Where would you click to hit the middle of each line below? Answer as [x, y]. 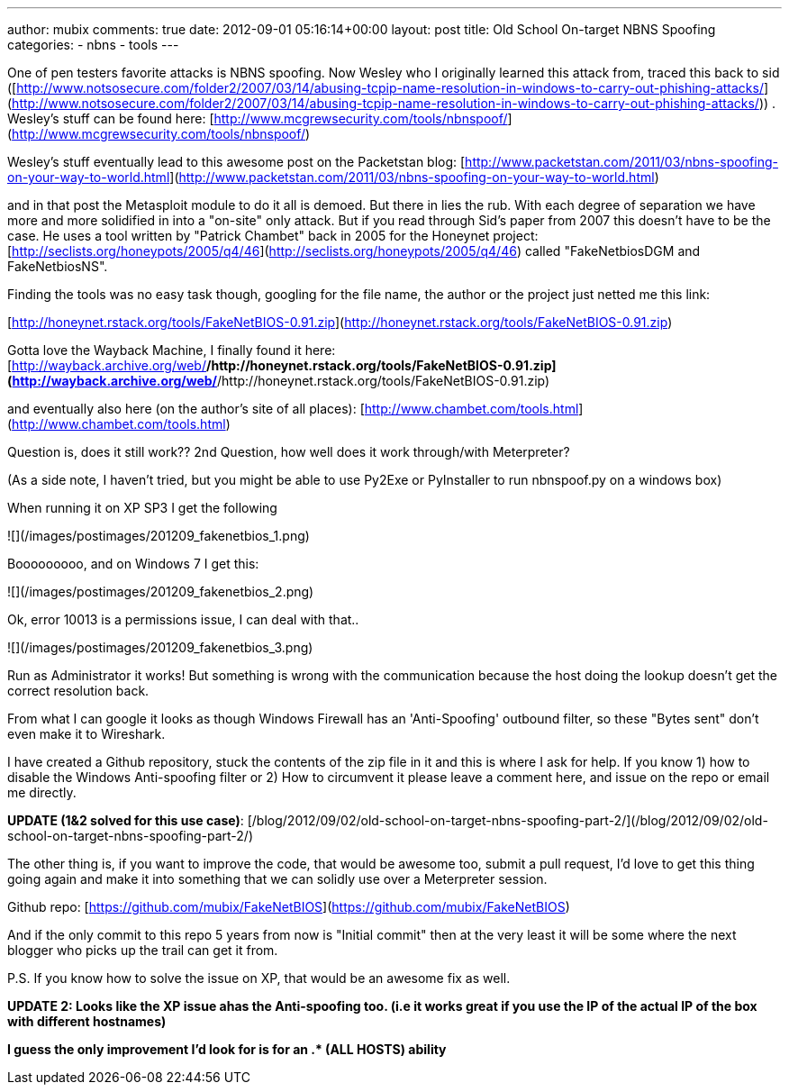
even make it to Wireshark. [86, 734]
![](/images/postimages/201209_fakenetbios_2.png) [161, 591]
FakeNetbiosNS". [58, 266]
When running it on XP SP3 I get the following [142, 508]
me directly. [42, 792]
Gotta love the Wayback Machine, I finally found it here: [172, 350]
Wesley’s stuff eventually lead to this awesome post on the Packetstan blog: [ [236, 162]
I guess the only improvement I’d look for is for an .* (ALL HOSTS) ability [227, 1049]
